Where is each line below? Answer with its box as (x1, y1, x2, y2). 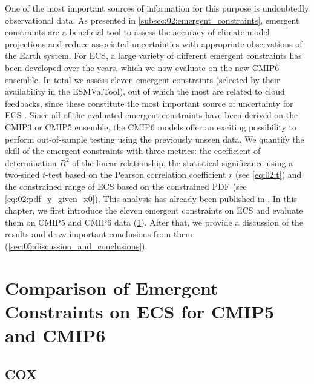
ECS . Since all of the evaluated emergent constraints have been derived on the (5, 109, 298, 121)
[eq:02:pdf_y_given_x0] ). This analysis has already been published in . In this (5, 192, 297, 204)
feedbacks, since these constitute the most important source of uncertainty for (5, 96, 293, 109)
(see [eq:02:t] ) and (235, 168, 302, 181)
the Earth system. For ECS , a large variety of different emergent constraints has (5, 49, 302, 62)
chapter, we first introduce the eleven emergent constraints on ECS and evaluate (5, 204, 303, 217)
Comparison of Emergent (5, 275, 218, 300)
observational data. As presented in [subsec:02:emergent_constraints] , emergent (5, 13, 299, 26)
